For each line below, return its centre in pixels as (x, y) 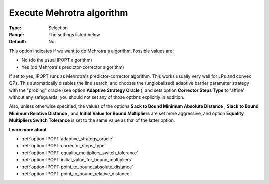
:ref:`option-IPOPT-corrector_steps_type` (64, 146)
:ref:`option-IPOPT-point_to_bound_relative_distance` (76, 173)
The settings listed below (74, 34)
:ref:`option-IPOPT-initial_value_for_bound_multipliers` (77, 160)
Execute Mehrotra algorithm (68, 13)
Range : (17, 34)
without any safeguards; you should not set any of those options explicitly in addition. (97, 97)
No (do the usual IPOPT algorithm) (57, 60)
